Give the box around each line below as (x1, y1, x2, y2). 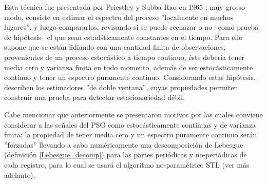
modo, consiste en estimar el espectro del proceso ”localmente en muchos (4, 11, 234, 22)
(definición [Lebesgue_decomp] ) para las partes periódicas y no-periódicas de (4, 149, 247, 160)
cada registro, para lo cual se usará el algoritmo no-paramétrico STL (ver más (4, 159, 250, 170)
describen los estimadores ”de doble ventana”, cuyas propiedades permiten (4, 81, 238, 92)
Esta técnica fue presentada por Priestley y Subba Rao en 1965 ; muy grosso (4, 2, 245, 12)
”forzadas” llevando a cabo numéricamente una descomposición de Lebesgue (4, 139, 243, 150)
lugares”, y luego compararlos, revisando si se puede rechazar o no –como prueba (4, 22, 259, 32)
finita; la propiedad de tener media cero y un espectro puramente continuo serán (4, 129, 257, 140)
